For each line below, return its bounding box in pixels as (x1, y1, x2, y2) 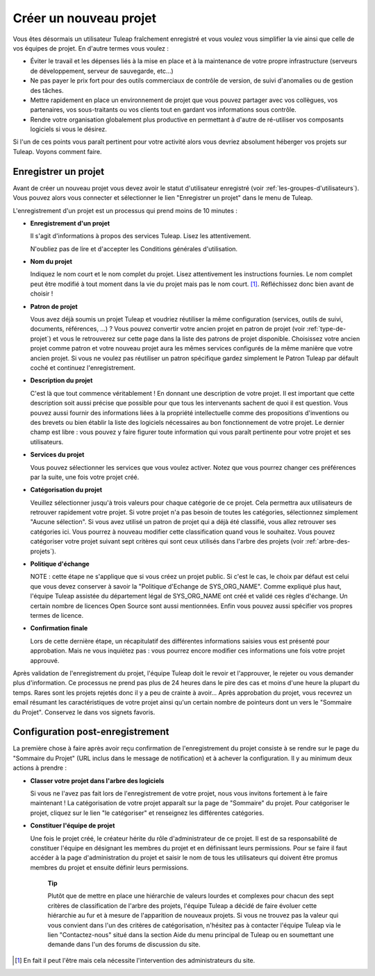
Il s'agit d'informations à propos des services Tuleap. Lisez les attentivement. (30, 232, 251, 240)
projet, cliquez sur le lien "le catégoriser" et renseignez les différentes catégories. (30, 809, 264, 817)
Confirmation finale (30, 624, 88, 632)
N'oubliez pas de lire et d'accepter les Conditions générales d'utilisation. (30, 244, 238, 253)
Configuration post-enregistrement (12, 726, 169, 738)
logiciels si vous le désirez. (30, 125, 108, 133)
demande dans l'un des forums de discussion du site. (47, 941, 201, 949)
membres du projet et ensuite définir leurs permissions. (30, 863, 189, 871)
